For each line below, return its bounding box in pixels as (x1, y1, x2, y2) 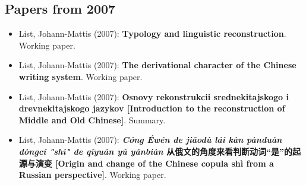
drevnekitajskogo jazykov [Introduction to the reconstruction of (18, 102, 285, 114)
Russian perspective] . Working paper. (18, 168, 166, 181)
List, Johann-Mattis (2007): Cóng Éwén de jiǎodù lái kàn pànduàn (18, 133, 282, 146)
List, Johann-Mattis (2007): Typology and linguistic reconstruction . (18, 27, 286, 40)
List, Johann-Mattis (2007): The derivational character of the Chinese (18, 59, 296, 71)
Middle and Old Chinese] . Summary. (18, 113, 166, 126)
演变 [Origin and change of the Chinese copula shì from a (35, 157, 274, 169)
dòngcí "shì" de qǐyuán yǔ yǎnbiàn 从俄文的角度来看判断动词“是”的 (18, 145, 292, 157)
